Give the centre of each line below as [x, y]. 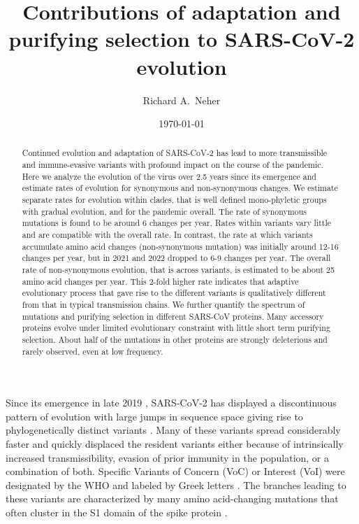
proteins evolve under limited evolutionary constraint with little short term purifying [176, 328]
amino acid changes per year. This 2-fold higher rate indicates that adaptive [160, 281]
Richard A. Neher [182, 100]
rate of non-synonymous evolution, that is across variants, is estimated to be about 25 [178, 270]
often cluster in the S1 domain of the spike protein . [117, 512]
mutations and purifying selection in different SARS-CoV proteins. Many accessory [173, 316]
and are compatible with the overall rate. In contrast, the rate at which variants [167, 235]
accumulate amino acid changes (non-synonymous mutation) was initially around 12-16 [180, 246]
